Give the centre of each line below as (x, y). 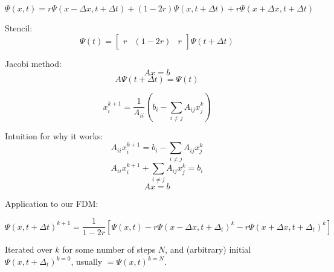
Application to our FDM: (52, 203)
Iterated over (29, 249)
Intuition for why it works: (54, 135)
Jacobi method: (33, 63)
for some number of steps (109, 249)
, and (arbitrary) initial (208, 249)
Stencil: (19, 28)
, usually (87, 261)
